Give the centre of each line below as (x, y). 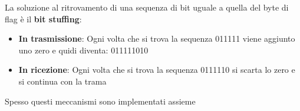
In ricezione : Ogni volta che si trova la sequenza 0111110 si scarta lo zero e (157, 70)
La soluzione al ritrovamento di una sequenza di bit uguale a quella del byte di (147, 7)
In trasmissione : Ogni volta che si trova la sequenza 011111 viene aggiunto (157, 38)
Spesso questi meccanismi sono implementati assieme (100, 101)
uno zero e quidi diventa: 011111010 (83, 50)
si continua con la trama (62, 81)
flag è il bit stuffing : (43, 18)
